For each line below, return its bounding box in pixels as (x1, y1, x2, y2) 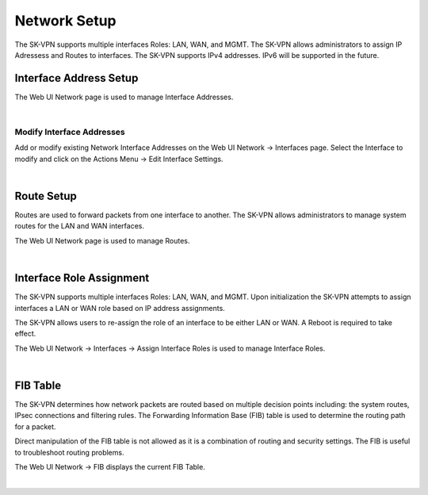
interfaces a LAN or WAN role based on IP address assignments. (14, 303, 225, 313)
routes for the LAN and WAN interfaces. (14, 221, 144, 231)
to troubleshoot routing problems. (14, 447, 124, 457)
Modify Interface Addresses (14, 127, 126, 137)
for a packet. (14, 421, 56, 432)
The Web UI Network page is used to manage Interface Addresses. (14, 92, 234, 102)
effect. (14, 329, 36, 339)
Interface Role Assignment (14, 271, 150, 285)
